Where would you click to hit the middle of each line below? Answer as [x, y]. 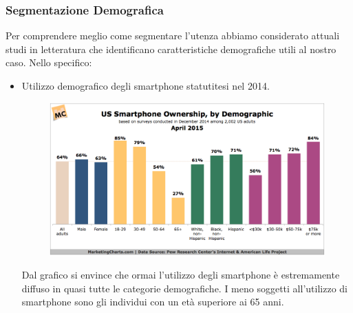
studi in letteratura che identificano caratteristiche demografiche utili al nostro [171, 49]
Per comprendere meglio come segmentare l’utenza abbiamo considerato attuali [173, 36]
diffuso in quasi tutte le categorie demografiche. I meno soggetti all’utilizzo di [184, 288]
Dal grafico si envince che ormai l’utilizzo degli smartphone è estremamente [181, 275]
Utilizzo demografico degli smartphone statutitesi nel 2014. [146, 85]
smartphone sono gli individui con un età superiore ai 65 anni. [153, 302]
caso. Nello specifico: [49, 62]
